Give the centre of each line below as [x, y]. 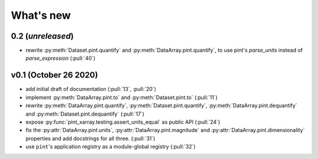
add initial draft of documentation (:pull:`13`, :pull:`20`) [91, 89]
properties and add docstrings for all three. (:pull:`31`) [90, 138]
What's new [41, 15]
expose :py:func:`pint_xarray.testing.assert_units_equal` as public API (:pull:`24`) [123, 122]
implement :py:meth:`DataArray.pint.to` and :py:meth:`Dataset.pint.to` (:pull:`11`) [122, 97]
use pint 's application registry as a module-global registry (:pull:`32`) [111, 147]
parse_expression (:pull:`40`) [60, 58]
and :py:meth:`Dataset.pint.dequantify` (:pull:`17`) [85, 114]
